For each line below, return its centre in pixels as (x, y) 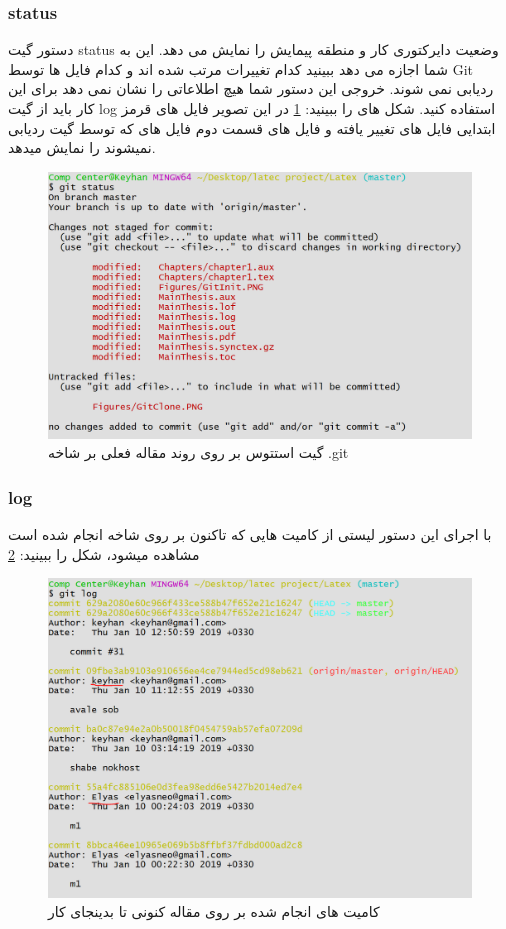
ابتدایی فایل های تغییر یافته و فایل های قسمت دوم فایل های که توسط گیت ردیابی (252, 127)
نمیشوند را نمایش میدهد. (82, 147)
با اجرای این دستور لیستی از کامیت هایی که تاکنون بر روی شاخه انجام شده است (250, 534)
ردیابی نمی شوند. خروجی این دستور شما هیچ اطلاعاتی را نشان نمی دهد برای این (251, 88)
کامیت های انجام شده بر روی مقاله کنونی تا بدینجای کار (214, 911)
